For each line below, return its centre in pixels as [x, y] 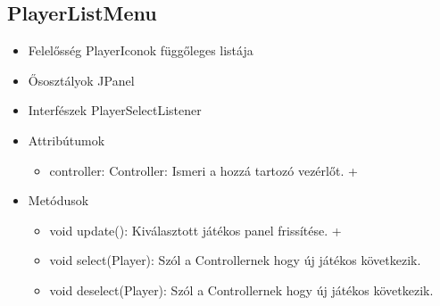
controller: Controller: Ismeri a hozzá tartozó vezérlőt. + [203, 170]
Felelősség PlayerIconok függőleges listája [141, 50]
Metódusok [58, 200]
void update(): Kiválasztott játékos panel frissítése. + [195, 230]
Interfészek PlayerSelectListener [115, 110]
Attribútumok [66, 140]
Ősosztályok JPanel [81, 80]
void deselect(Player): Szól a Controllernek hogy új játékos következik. [241, 289]
